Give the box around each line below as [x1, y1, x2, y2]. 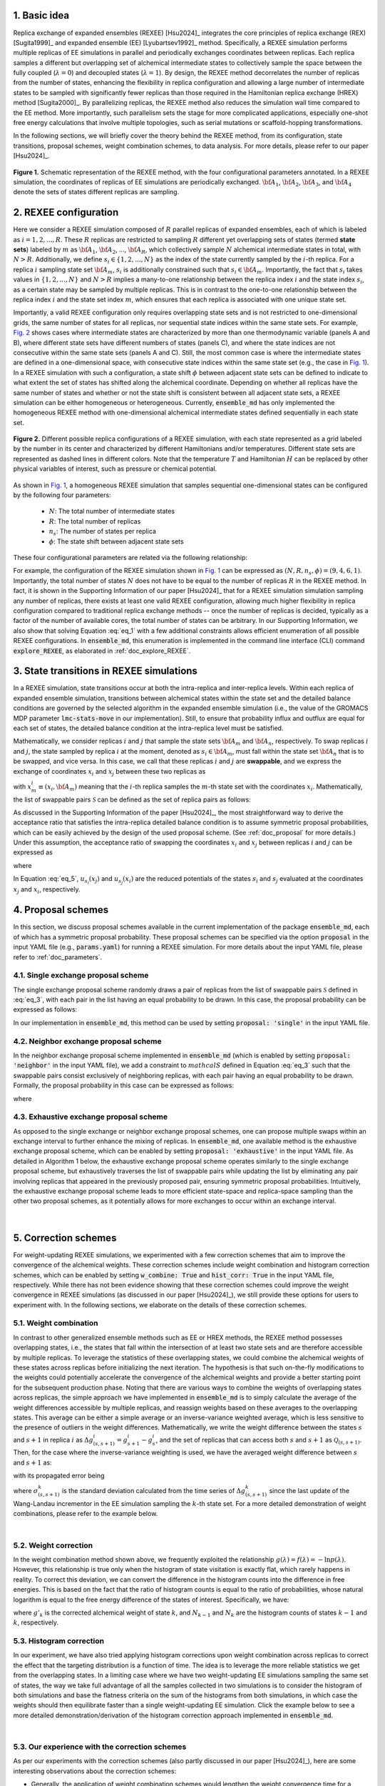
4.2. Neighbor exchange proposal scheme [13, 1036, 162, 1046]
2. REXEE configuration [13, 206, 119, 219]
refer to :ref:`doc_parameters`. [13, 952, 103, 961]
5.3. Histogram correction [13, 1636, 105, 1646]
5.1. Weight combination [13, 1318, 99, 1328]
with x [13, 782, 32, 791]
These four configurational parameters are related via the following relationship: [13, 554, 248, 562]
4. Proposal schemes [13, 904, 109, 916]
